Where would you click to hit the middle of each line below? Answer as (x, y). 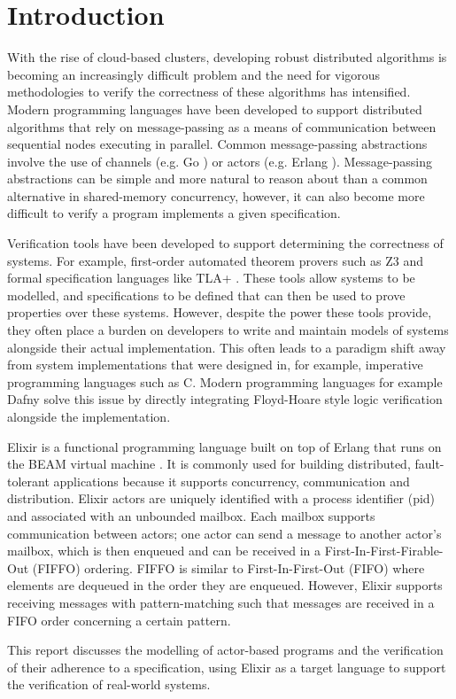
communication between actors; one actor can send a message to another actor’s (224, 533)
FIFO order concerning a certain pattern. (119, 620)
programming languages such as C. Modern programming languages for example (225, 381)
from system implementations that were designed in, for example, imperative (215, 365)
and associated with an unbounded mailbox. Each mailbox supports (191, 515)
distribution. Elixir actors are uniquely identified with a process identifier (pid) (221, 498)
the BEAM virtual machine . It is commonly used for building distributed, (209, 464)
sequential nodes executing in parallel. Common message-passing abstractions (217, 144)
